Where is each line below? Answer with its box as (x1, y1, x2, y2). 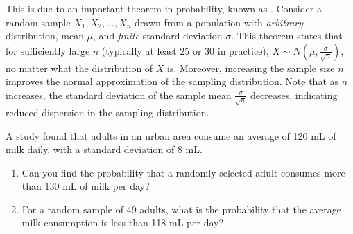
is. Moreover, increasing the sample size (167, 60, 335, 75)
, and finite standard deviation (93, 28, 223, 43)
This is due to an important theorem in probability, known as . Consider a (6, 1, 322, 15)
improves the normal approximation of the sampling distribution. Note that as (6, 74, 339, 89)
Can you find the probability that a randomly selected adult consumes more (21, 165, 345, 179)
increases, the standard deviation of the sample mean (6, 87, 232, 102)
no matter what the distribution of (6, 60, 153, 75)
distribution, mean (6, 28, 84, 43)
